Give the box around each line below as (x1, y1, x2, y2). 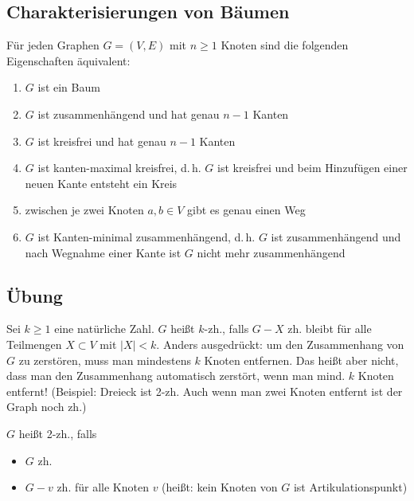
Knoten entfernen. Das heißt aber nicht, (204, 351, 399, 368)
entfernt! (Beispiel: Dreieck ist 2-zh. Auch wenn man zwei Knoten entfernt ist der (6, 382, 403, 399)
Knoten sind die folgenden (221, 37, 349, 53)
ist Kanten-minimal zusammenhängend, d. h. (37, 228, 256, 245)
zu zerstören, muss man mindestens (18, 351, 191, 368)
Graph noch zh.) (6, 398, 87, 415)
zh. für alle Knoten (57, 479, 149, 495)
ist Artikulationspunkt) (293, 479, 408, 495)
